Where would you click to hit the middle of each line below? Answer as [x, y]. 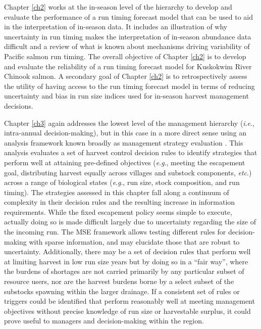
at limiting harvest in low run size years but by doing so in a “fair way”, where [126, 261]
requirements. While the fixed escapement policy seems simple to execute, [118, 211]
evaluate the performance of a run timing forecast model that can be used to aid [129, 16]
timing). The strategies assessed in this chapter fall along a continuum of [117, 192]
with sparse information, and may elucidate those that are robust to [134, 241]
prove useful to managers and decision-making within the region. [104, 321]
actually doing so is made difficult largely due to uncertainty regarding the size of [130, 222]
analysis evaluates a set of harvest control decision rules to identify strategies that [131, 152]
